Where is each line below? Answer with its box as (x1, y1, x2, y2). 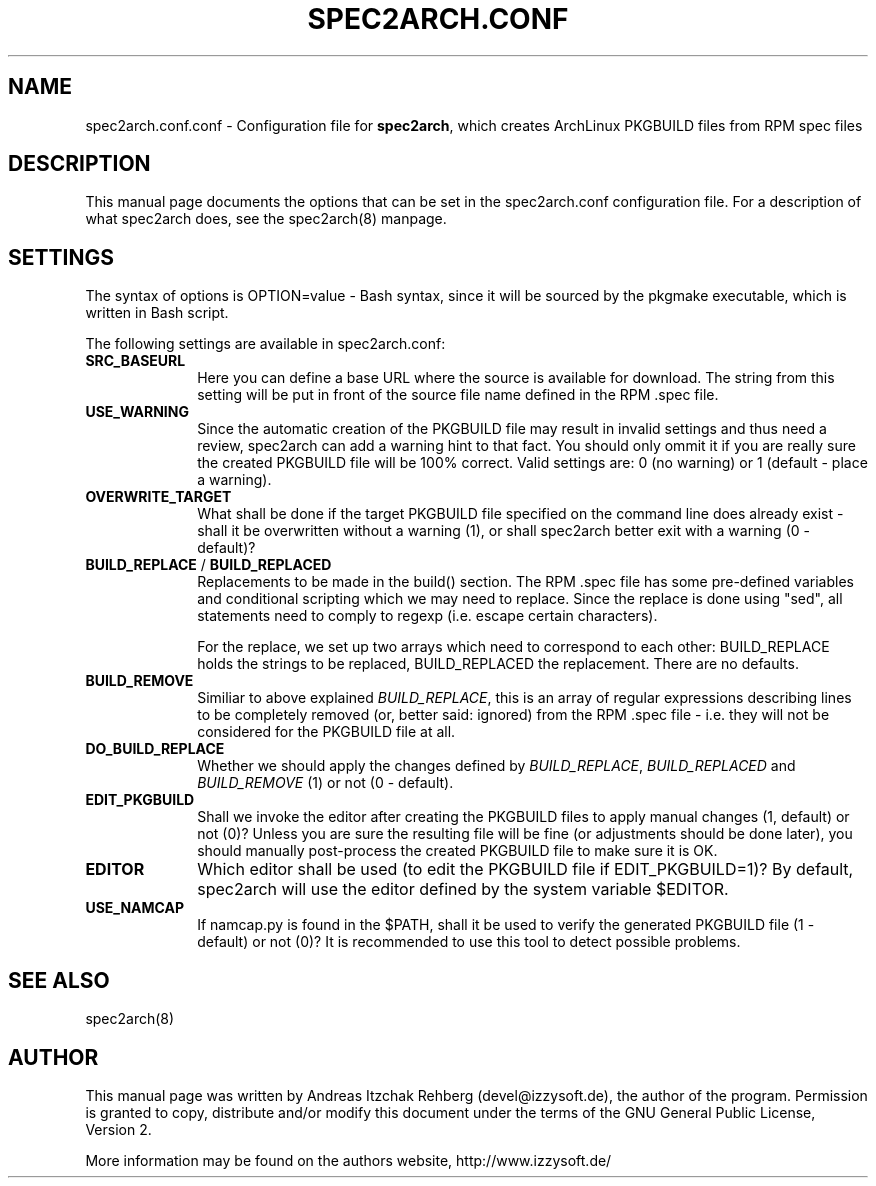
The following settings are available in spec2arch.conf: (85, 335, 446, 353)
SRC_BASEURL (85, 352, 186, 370)
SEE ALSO (8, 967, 110, 993)
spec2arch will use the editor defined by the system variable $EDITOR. (197, 879, 729, 900)
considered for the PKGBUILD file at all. (197, 723, 456, 741)
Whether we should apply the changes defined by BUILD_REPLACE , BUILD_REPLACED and (197, 757, 796, 775)
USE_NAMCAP (85, 899, 185, 917)
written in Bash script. (85, 304, 229, 322)
